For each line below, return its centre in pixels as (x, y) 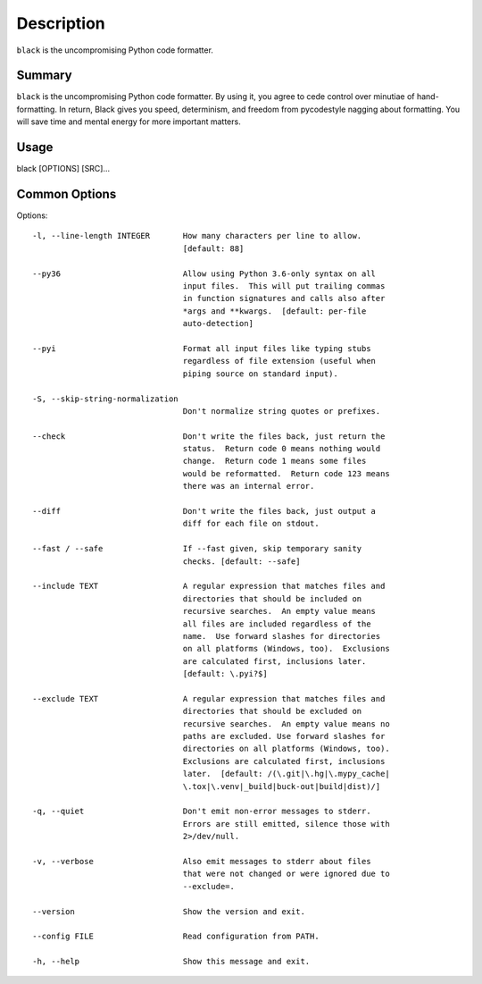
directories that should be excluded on (272, 711)
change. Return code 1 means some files (274, 461)
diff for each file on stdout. (251, 524)
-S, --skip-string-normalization (105, 399)
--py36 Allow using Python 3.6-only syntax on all (204, 273)
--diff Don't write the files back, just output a (204, 511)
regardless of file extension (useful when (279, 361)
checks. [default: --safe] (241, 561)
